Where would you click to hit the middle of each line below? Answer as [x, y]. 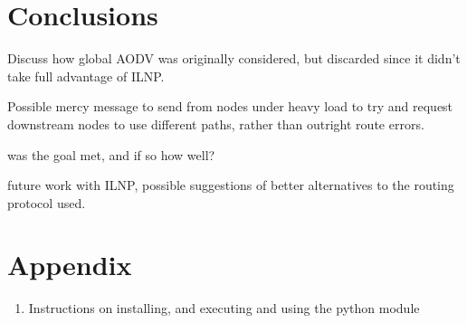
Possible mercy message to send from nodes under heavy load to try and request [230, 106]
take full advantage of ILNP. [86, 76]
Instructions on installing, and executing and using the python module [224, 308]
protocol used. [47, 202]
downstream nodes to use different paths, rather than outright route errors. [216, 123]
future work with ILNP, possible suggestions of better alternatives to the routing [231, 185]
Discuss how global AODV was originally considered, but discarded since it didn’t [234, 58]
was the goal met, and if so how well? [111, 154]
